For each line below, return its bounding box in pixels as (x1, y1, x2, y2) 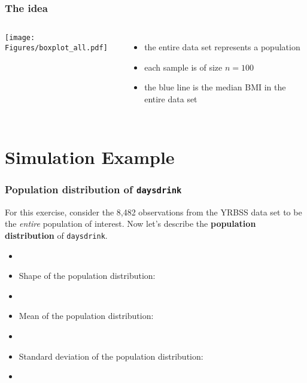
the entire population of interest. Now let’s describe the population (5, 217, 256, 230)
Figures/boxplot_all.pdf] (5, 43, 108, 52)
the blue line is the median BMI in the (144, 81, 286, 93)
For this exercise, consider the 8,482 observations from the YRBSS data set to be (5, 205, 302, 218)
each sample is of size (144, 60, 223, 73)
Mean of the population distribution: (19, 309, 154, 322)
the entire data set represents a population (144, 41, 300, 53)
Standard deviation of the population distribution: (19, 349, 203, 362)
